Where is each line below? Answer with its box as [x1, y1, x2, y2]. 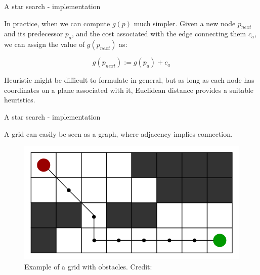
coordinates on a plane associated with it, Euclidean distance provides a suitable [4, 84, 254, 95]
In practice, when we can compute [4, 18, 110, 28]
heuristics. [4, 94, 35, 105]
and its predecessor [4, 28, 63, 39]
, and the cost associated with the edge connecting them [71, 28, 246, 39]
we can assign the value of [4, 39, 85, 49]
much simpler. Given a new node [134, 18, 236, 28]
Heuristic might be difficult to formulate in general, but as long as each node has [4, 75, 254, 85]
